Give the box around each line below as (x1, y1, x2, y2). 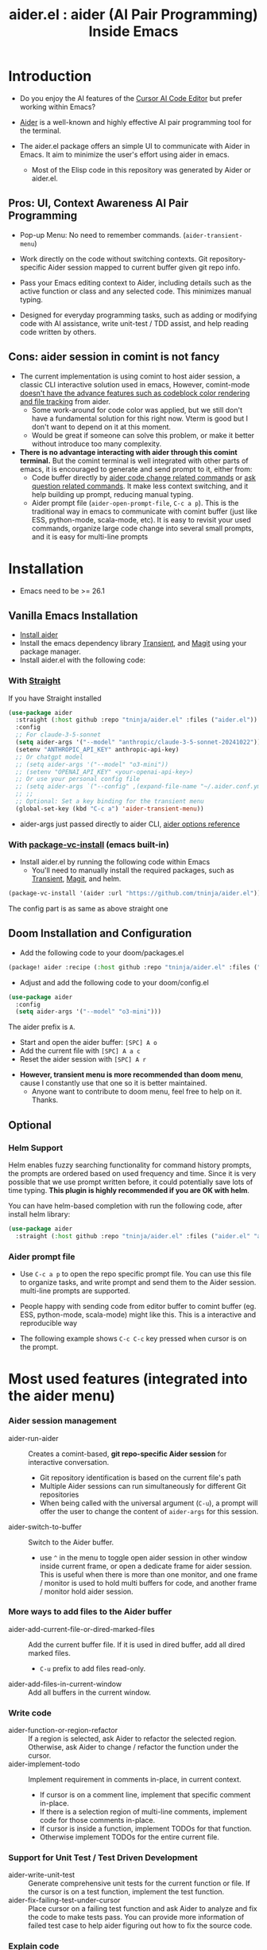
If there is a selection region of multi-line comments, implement (39, 1807, 248, 1816)
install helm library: (8, 1210, 71, 1219)
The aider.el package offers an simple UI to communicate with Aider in (19, 141, 250, 150)
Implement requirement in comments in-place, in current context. (28, 1775, 242, 1785)
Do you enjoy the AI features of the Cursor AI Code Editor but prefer (19, 93, 242, 103)
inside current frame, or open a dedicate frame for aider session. (39, 1561, 253, 1571)
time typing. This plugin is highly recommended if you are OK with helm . (8, 1186, 250, 1195)
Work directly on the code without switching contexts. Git (19, 254, 208, 263)
